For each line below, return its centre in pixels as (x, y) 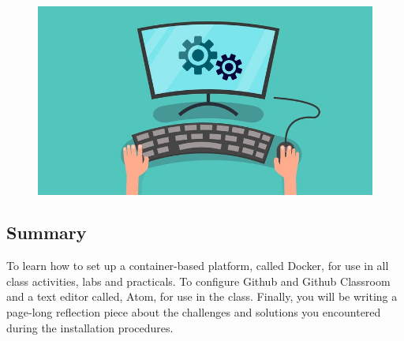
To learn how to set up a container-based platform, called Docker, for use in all (198, 266)
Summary (47, 232)
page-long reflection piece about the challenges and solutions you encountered (194, 312)
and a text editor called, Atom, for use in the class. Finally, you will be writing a (202, 296)
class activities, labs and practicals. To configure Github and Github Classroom (198, 281)
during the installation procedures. (90, 327)
